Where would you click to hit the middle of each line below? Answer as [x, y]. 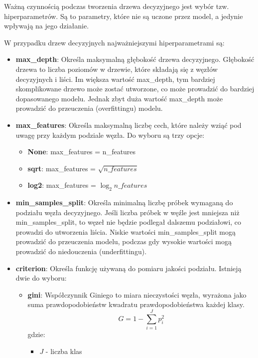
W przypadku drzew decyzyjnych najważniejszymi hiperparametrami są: [114, 42]
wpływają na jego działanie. [47, 26]
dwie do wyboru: [41, 278]
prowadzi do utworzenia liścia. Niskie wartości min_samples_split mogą [126, 231]
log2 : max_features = [62, 185]
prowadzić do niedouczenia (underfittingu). [81, 251]
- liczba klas [64, 351]
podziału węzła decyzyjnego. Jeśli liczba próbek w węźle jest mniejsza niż [128, 212]
